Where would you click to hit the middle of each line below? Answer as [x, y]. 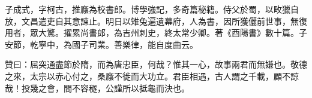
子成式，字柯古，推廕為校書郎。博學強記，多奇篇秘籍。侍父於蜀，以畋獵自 [152, 9]
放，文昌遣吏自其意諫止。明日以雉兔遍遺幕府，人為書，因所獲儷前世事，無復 [156, 21]
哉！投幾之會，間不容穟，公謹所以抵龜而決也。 [97, 88]
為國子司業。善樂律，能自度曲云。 [130, 44]
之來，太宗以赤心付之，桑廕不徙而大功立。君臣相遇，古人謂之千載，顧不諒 [152, 76]
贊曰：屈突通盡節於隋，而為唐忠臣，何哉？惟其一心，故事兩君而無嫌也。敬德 [156, 64]
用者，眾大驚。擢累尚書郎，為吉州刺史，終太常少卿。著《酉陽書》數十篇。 [152, 33]
